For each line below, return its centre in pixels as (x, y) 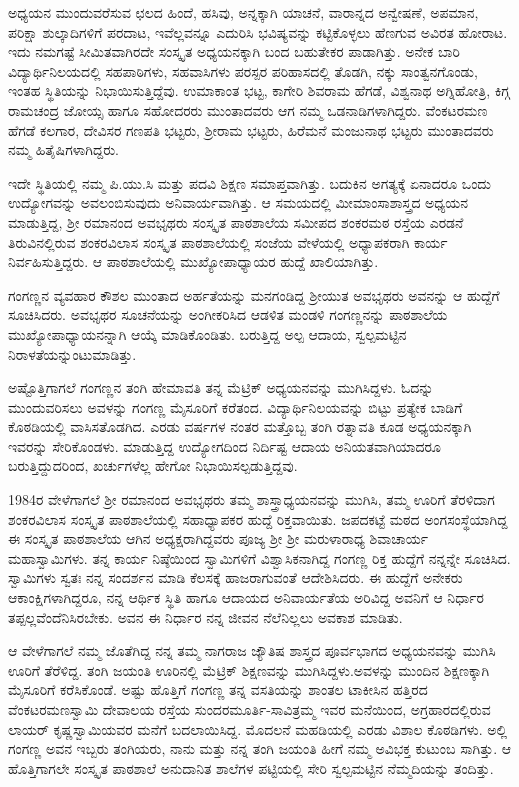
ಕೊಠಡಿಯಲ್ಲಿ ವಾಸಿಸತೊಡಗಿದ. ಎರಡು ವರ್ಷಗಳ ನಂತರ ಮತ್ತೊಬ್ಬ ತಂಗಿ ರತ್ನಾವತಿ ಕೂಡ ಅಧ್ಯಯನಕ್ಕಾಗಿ (240, 426)
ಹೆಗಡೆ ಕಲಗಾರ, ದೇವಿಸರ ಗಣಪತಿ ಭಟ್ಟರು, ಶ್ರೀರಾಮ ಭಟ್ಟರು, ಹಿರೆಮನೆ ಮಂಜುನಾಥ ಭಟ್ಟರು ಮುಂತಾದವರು (251, 129)
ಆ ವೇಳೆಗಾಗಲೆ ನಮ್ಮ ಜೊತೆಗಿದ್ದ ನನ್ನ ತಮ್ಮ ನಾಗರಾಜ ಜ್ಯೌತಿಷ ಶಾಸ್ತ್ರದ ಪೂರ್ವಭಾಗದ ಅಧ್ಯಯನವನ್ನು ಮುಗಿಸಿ (252, 650)
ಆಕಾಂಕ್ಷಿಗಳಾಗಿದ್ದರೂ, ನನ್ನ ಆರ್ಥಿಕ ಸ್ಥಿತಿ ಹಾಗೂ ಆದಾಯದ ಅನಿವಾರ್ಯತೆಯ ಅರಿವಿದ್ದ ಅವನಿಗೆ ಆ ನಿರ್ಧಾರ (246, 597)
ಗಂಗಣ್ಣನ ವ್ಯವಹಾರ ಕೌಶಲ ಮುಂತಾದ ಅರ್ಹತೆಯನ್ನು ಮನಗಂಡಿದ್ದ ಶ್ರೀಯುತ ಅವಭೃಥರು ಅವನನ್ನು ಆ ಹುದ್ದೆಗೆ (254, 294)
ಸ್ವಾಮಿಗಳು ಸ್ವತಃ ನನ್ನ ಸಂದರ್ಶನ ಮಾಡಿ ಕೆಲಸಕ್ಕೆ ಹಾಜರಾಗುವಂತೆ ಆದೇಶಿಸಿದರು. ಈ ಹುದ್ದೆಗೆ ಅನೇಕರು (235, 577)
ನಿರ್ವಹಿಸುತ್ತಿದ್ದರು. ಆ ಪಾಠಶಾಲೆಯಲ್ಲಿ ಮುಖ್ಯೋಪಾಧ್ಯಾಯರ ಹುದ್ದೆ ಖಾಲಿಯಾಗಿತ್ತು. (193, 261)
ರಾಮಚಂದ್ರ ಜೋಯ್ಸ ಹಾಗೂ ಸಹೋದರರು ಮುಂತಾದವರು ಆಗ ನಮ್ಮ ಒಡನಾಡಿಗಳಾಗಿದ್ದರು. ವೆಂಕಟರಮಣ (248, 109)
